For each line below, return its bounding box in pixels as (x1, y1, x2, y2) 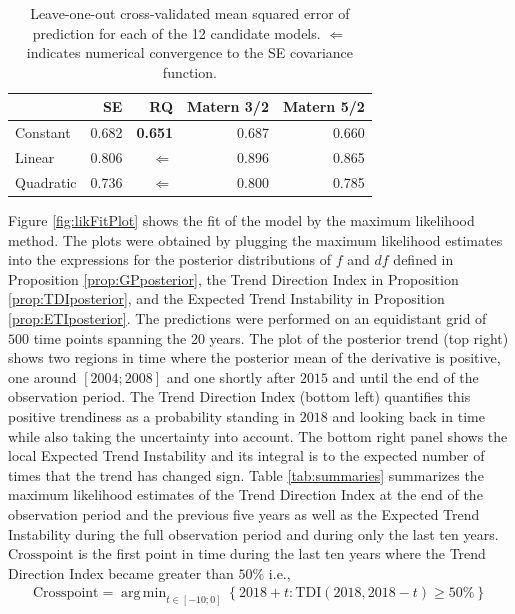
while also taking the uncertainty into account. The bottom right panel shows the (8, 425, 508, 446)
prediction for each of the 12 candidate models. (32, 22, 321, 43)
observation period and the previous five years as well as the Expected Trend (8, 503, 480, 524)
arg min (121, 586, 167, 601)
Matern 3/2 (187, 96, 269, 117)
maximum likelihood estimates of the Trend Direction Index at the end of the (8, 484, 483, 505)
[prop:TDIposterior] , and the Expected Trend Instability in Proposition (8, 288, 445, 309)
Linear (15, 147, 55, 168)
